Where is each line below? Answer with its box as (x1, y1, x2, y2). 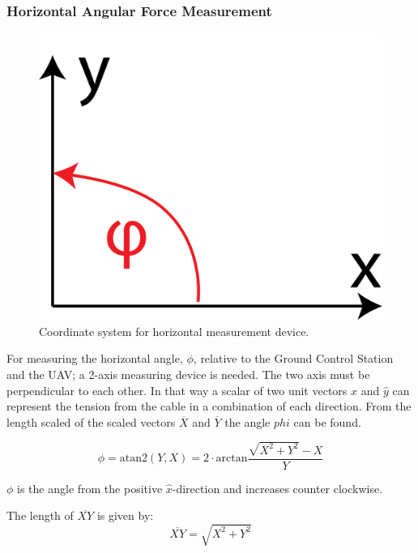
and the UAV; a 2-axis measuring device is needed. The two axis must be (6, 366, 370, 383)
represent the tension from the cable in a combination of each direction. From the (6, 398, 412, 415)
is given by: (96, 507, 154, 524)
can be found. (293, 413, 361, 430)
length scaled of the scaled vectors (6, 413, 176, 430)
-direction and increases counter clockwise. (172, 479, 383, 496)
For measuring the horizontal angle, (6, 350, 183, 367)
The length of (6, 507, 74, 524)
